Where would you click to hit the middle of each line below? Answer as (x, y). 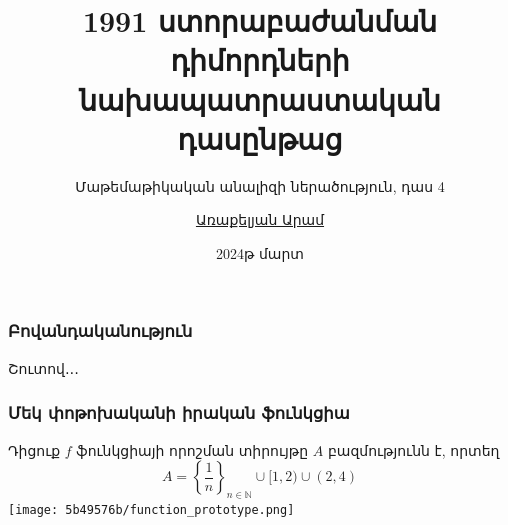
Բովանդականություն (100, 330)
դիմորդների (260, 59)
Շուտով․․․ (43, 367)
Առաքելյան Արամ (260, 219)
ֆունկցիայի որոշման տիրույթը (192, 449)
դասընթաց (260, 137)
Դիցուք (34, 449)
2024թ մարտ (259, 252)
